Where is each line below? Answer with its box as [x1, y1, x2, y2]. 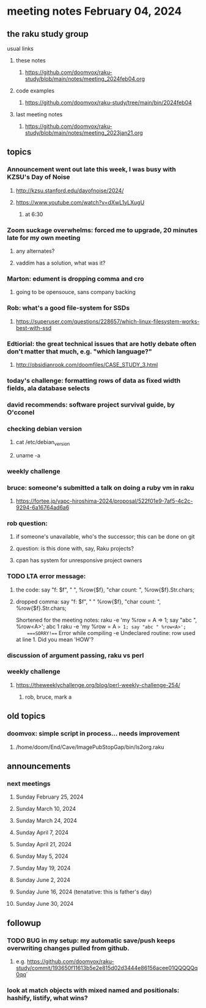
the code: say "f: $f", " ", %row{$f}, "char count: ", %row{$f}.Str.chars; [15, 586, 195, 593]
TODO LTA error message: [7, 572, 86, 581]
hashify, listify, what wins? [7, 993, 88, 1002]
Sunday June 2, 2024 [15, 876, 71, 884]
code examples [15, 87, 54, 94]
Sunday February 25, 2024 [15, 793, 84, 800]
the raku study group [7, 29, 89, 39]
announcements [7, 761, 71, 771]
